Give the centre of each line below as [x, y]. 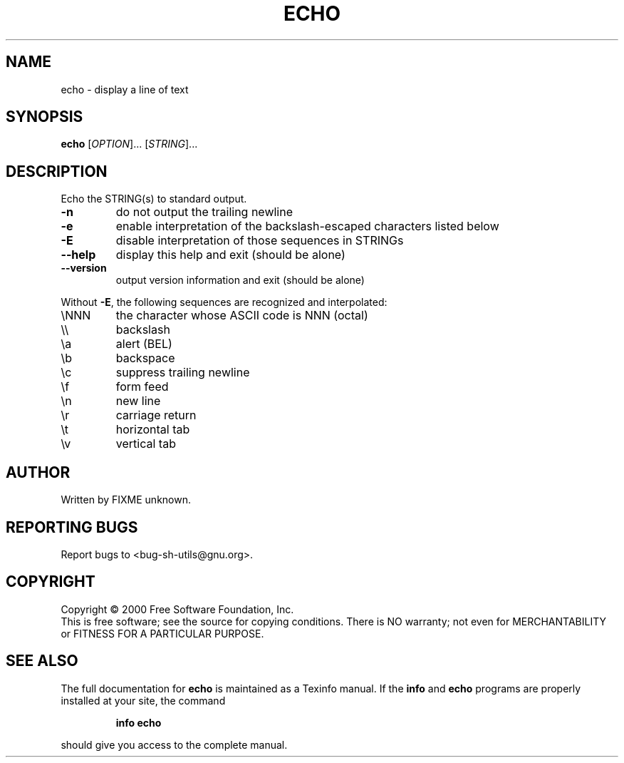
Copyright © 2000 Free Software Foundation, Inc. [177, 609]
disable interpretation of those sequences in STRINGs [260, 241]
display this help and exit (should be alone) [230, 255]
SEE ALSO [42, 661]
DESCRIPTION [57, 171]
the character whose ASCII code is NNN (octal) [242, 316]
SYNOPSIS [45, 117]
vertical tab [146, 444]
